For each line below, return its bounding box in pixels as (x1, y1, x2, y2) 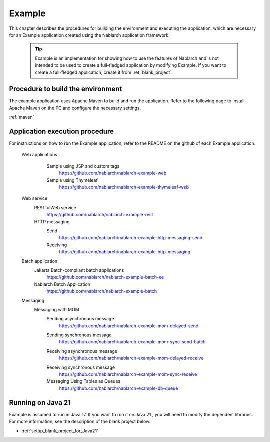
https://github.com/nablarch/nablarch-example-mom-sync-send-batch (59, 339, 206, 345)
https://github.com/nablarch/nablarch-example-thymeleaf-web (59, 184, 189, 190)
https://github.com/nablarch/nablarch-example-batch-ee (46, 274, 164, 280)
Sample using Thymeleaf (46, 177, 98, 183)
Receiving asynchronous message (46, 348, 117, 354)
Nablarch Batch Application (34, 281, 91, 287)
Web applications (21, 152, 57, 158)
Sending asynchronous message (46, 316, 114, 322)
